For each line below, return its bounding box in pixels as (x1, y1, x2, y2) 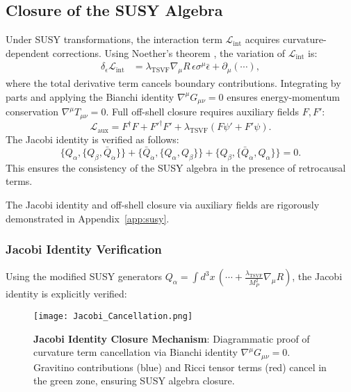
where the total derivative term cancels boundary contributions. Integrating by (6, 76, 341, 90)
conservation (6, 104, 58, 119)
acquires (245, 32, 280, 47)
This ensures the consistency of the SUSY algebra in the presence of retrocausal (6, 160, 346, 174)
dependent (6, 45, 50, 60)
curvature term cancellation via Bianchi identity (33, 345, 238, 359)
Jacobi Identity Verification (6, 240, 162, 258)
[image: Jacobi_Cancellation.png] (33, 311, 193, 322)
